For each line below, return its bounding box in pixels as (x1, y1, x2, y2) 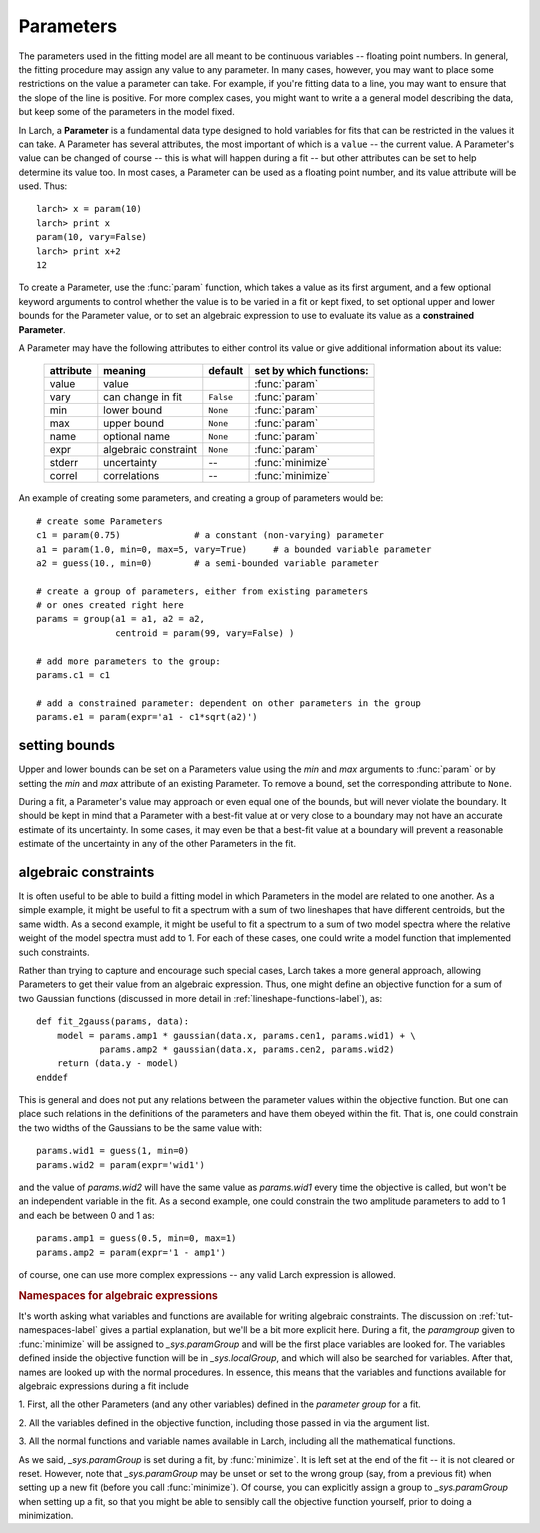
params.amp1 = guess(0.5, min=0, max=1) (36, 1233, 237, 1244)
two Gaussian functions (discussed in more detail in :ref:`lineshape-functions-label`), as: (18, 992, 383, 1004)
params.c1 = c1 (36, 670, 111, 681)
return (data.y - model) (56, 1058, 179, 1069)
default (208, 364, 244, 378)
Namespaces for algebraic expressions (18, 1288, 219, 1302)
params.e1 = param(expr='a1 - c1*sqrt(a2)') (36, 711, 259, 723)
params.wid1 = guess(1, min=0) (36, 1145, 190, 1157)
